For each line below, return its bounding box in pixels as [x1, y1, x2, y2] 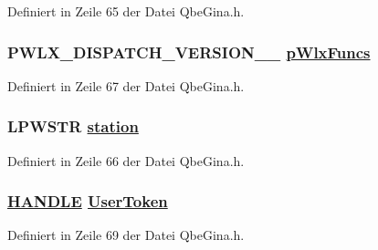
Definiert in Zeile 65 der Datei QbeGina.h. [7, 2, 245, 20]
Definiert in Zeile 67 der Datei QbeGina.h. [7, 76, 245, 95]
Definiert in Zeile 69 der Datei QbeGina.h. [7, 225, 245, 245]
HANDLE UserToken [7, 190, 168, 213]
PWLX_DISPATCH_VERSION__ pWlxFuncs [7, 40, 371, 63]
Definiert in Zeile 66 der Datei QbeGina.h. [7, 151, 245, 170]
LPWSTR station [7, 115, 139, 138]
